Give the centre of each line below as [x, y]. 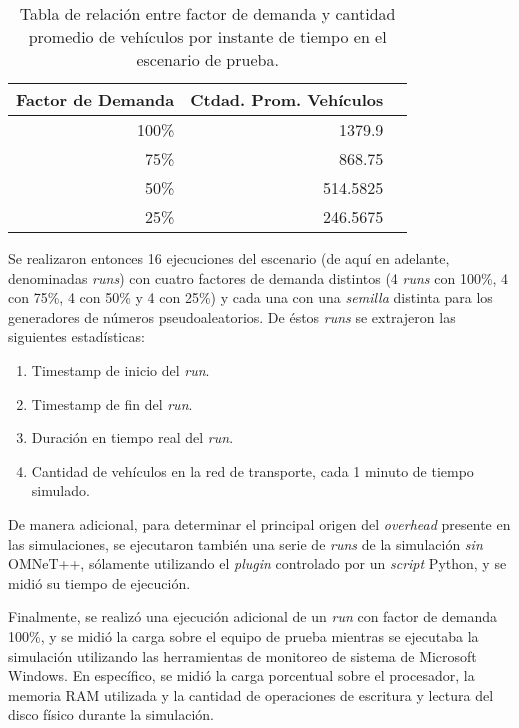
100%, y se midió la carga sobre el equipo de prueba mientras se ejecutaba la [243, 635]
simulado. [60, 490]
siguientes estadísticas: [76, 336]
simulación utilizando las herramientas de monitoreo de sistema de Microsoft [242, 655]
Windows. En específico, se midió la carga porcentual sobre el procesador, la [241, 675]
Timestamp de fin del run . [112, 403]
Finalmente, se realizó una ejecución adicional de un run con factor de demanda [253, 616]
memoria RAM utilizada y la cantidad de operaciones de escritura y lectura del [251, 694]
